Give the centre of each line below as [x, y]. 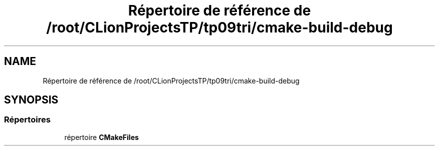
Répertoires [27, 120]
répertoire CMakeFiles [101, 137]
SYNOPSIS [31, 100]
